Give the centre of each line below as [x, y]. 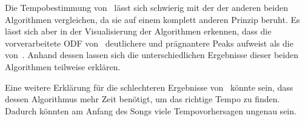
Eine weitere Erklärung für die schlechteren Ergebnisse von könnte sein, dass [149, 87]
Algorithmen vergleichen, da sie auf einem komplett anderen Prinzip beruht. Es [152, 19]
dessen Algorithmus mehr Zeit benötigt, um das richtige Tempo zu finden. [142, 99]
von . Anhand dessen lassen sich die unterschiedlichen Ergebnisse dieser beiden [152, 55]
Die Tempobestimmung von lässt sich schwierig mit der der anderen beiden [146, 7]
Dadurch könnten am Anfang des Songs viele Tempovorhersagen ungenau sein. [151, 110]
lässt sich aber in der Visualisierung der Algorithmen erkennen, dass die [138, 31]
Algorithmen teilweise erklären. [63, 66]
